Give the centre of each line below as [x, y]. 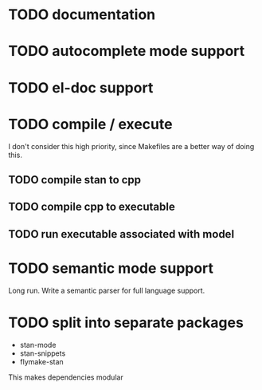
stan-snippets [43, 353]
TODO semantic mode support [111, 268]
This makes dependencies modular [66, 377]
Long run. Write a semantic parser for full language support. [107, 290]
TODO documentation [82, 15]
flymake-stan [41, 361]
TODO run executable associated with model [121, 234]
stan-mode [38, 345]
